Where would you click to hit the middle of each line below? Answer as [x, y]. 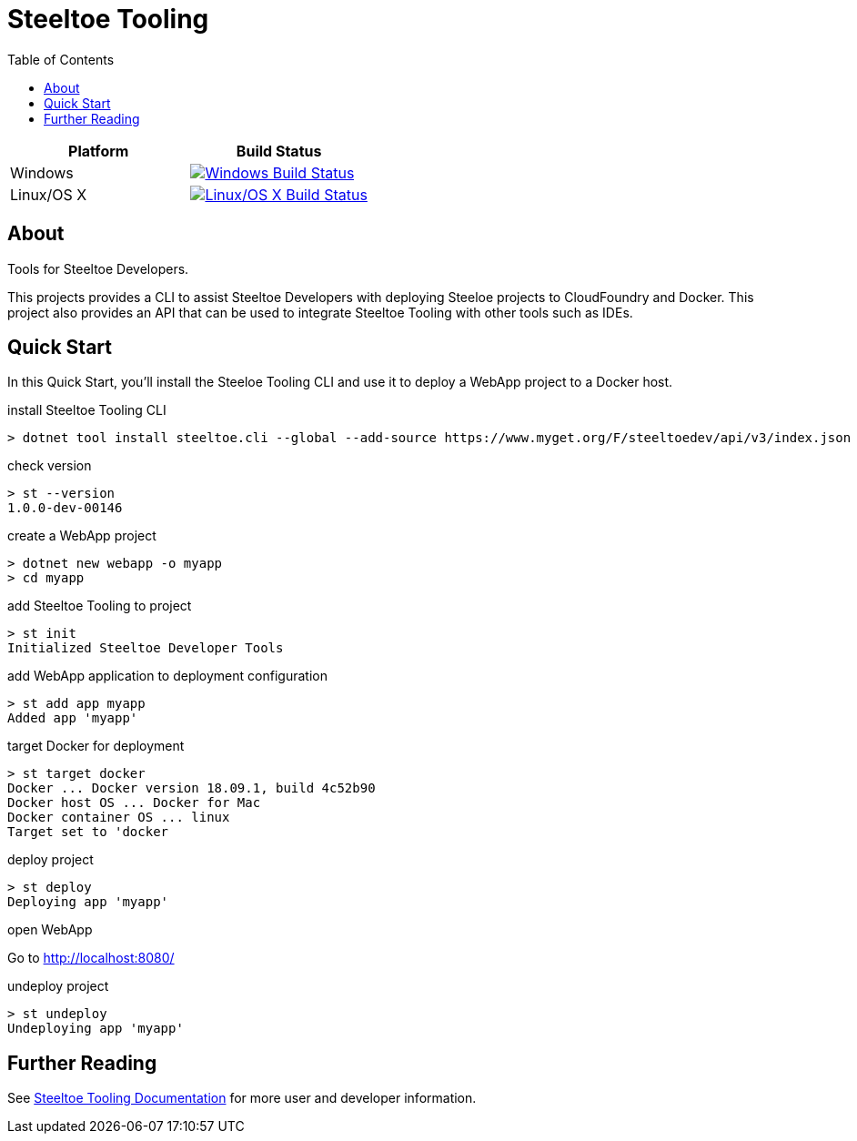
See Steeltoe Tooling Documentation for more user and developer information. [242, 1098]
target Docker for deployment [96, 746]
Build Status [279, 151]
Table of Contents [61, 59]
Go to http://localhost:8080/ [91, 958]
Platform [99, 151]
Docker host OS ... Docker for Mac [134, 803]
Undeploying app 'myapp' [96, 1029]
